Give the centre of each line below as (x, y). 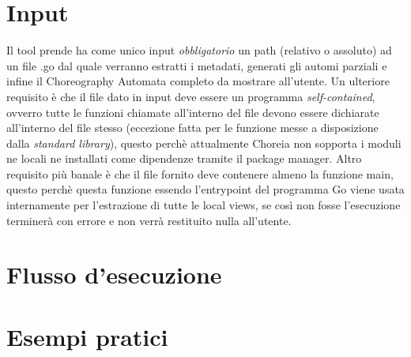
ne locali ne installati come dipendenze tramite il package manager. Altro (184, 158)
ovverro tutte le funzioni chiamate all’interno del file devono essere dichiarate (193, 112)
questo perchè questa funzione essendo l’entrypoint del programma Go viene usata (205, 189)
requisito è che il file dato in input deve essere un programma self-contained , (191, 96)
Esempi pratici (87, 336)
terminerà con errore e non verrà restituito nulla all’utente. (149, 220)
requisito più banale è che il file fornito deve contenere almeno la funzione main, (200, 173)
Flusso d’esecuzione (114, 274)
